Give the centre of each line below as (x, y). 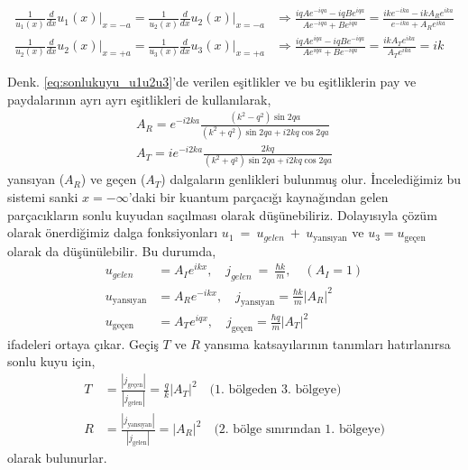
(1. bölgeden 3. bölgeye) (275, 390)
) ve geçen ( (113, 179)
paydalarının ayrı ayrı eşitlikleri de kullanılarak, (139, 99)
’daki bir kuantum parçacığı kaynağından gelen (258, 197)
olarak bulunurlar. (57, 458)
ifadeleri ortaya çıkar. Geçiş (83, 343)
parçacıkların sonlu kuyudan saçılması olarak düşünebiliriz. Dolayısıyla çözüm (222, 214)
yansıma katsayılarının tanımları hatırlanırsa (327, 343)
